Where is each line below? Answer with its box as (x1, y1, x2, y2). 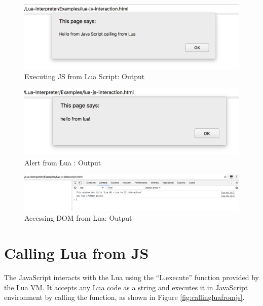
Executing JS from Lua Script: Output (24, 71, 145, 81)
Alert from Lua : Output (24, 157, 101, 167)
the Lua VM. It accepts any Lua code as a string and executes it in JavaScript (4, 282, 248, 292)
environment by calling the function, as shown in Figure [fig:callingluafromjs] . (4, 292, 245, 302)
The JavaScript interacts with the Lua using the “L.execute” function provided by (4, 271, 259, 282)
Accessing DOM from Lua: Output (24, 213, 132, 223)
